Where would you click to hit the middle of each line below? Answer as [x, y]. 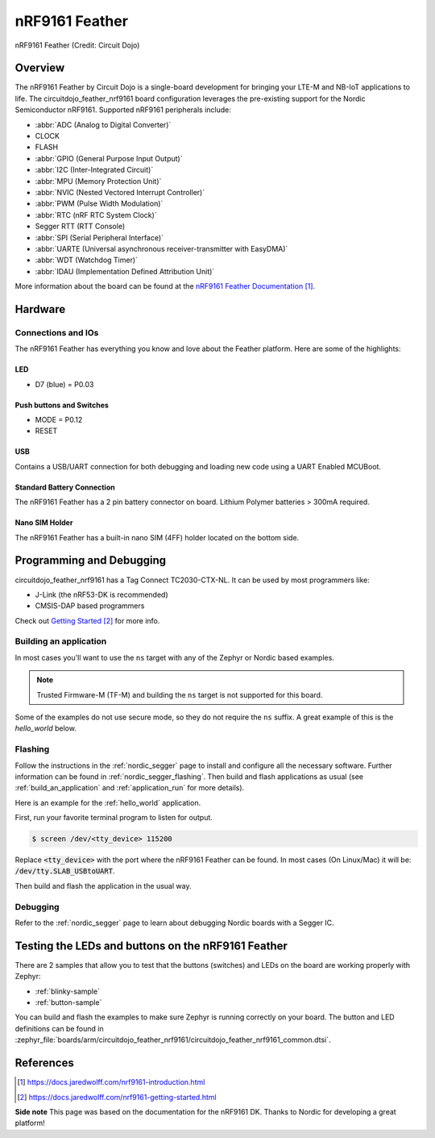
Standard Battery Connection [65, 487]
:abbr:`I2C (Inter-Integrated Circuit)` [94, 170]
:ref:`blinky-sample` [68, 991]
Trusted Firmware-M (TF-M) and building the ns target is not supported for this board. [180, 694]
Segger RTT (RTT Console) [80, 227]
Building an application [61, 641]
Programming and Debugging [91, 561]
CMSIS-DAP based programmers [90, 606]
